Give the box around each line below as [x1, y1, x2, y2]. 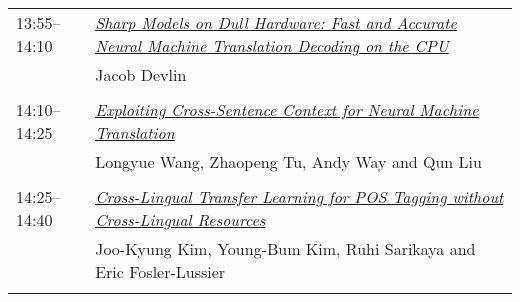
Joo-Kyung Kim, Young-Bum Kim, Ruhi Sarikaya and [95, 237, 476, 260]
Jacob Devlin [95, 63, 187, 86]
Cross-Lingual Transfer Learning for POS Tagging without [95, 185, 504, 208]
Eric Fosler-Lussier [95, 260, 226, 283]
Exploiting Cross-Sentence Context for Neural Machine [95, 98, 479, 121]
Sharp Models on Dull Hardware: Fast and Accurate [95, 11, 457, 34]
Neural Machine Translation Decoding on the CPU [95, 34, 449, 57]
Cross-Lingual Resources [95, 208, 266, 231]
